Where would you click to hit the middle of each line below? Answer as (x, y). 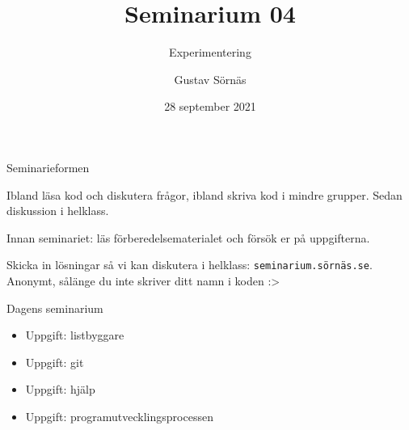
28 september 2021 (210, 106)
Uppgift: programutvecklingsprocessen (119, 416)
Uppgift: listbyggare (75, 335)
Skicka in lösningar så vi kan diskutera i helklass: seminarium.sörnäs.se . (190, 265)
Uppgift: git (55, 362)
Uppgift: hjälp (60, 389)
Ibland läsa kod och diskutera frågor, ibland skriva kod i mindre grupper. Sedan (204, 194)
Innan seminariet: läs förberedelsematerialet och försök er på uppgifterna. (188, 237)
